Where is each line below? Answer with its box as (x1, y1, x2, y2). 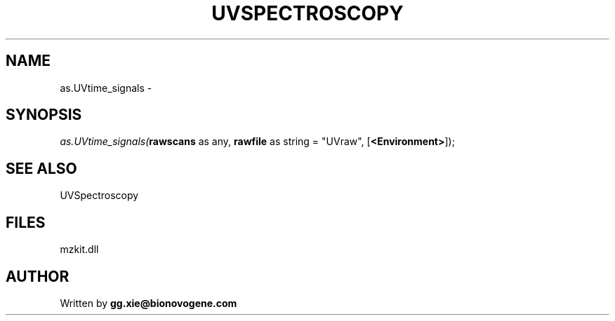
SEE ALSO (6, 159, 77, 177)
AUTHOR (6, 267, 70, 285)
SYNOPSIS (6, 106, 82, 124)
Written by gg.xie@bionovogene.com (60, 296, 237, 309)
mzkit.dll (60, 243, 99, 256)
